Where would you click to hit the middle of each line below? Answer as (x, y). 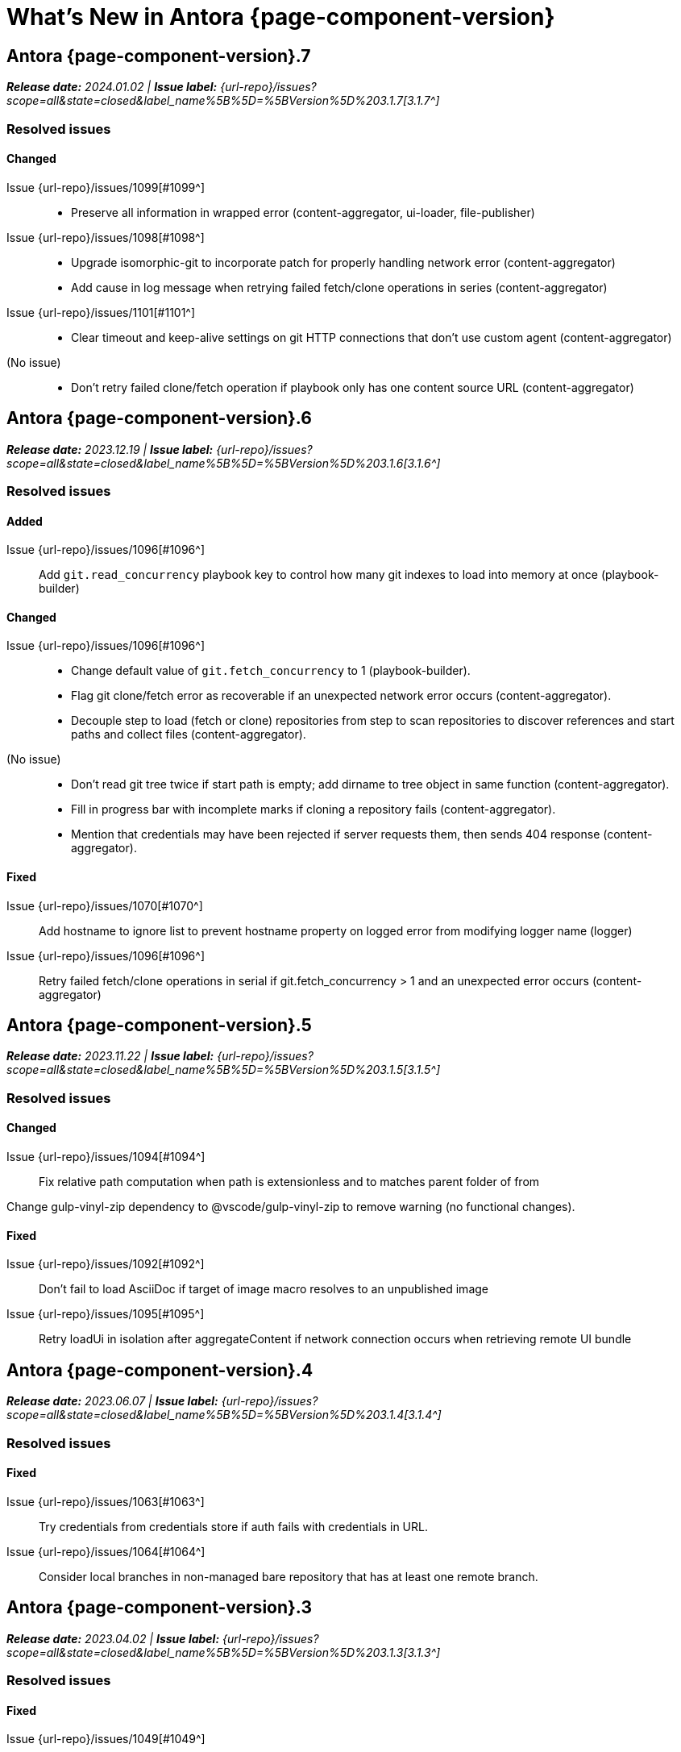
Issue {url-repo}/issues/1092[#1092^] (106, 1264)
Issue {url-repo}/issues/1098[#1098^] (106, 237)
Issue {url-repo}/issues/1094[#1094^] (106, 1157)
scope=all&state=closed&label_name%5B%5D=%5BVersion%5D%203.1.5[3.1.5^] (224, 1070)
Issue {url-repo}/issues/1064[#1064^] (106, 1551)
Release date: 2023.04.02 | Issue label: (113, 1638)
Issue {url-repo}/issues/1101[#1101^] (101, 312)
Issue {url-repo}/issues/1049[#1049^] (106, 1739)
